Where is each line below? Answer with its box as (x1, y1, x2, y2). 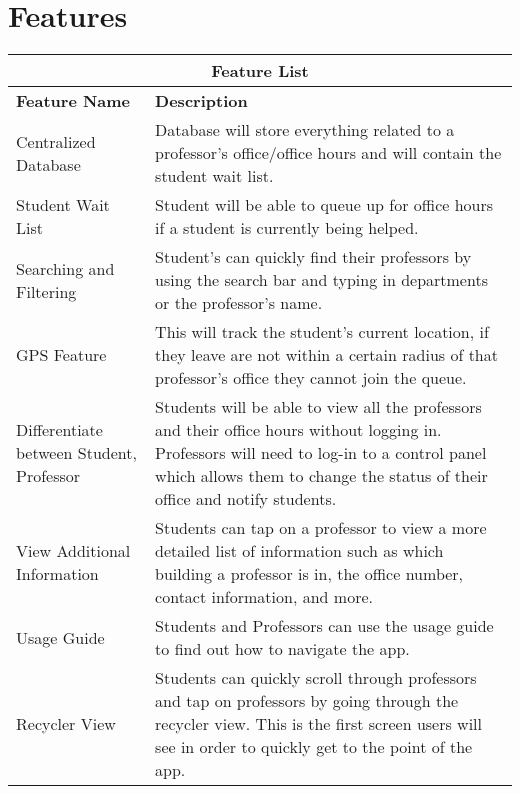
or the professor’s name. (155, 291, 323, 315)
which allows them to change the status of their (155, 464, 488, 488)
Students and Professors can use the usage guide (155, 614, 494, 638)
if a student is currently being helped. (155, 216, 419, 240)
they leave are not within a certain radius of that (155, 343, 498, 367)
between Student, (16, 441, 137, 465)
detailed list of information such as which (155, 539, 444, 563)
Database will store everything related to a (155, 118, 455, 142)
